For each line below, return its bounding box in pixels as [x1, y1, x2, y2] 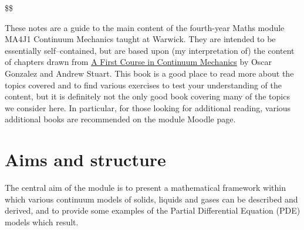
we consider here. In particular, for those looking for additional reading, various [5, 101, 291, 114]
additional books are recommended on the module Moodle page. [5, 113, 236, 125]
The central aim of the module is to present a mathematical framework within [5, 181, 286, 194]
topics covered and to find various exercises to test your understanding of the [5, 78, 282, 91]
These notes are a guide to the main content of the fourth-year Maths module [5, 21, 285, 33]
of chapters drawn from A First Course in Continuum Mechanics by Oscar [5, 56, 272, 68]
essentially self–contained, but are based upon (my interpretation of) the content [5, 44, 295, 56]
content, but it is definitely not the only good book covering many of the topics [5, 90, 290, 102]
